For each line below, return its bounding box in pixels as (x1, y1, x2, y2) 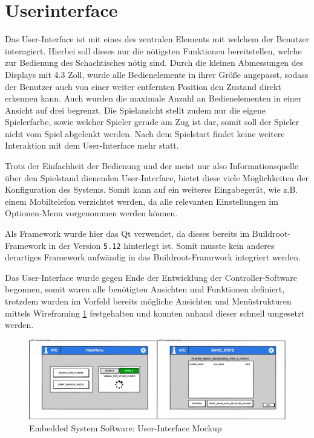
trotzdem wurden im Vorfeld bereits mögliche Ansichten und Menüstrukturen (5, 295, 292, 308)
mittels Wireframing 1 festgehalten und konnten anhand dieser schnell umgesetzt (5, 306, 305, 319)
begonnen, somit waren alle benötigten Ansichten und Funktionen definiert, (5, 283, 285, 295)
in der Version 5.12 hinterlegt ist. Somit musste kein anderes (48, 239, 275, 251)
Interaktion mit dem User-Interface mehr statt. (5, 139, 179, 152)
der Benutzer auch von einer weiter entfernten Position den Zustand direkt (5, 80, 281, 92)
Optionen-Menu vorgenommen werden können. (5, 207, 178, 219)
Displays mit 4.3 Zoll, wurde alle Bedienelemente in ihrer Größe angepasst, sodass (5, 68, 309, 80)
